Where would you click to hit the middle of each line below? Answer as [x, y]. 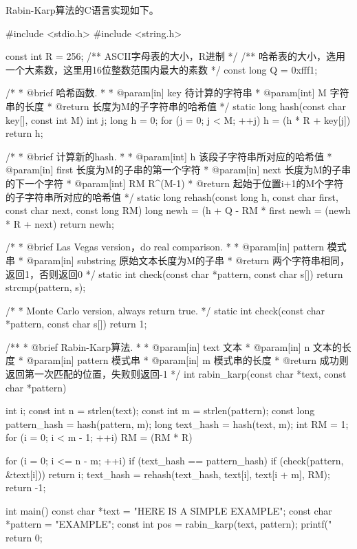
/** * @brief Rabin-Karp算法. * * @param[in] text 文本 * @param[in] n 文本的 [174, 346]
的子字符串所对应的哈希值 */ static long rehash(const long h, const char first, [172, 196]
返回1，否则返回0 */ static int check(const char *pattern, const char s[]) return [174, 273]
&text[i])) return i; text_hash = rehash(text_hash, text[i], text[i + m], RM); [168, 474]
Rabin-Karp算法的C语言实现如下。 [82, 10]
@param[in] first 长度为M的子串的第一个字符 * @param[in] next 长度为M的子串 [178, 170]
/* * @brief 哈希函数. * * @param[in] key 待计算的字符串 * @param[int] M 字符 [177, 93]
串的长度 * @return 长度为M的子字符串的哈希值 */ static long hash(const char [176, 106]
